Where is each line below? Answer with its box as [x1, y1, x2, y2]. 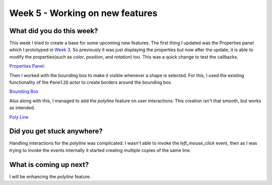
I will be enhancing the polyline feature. [9, 173, 91, 179]
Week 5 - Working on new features [9, 8, 158, 19]
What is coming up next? [9, 160, 89, 169]
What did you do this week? [9, 27, 98, 35]
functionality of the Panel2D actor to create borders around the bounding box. [9, 79, 172, 85]
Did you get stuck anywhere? [9, 127, 103, 135]
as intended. [9, 105, 35, 111]
